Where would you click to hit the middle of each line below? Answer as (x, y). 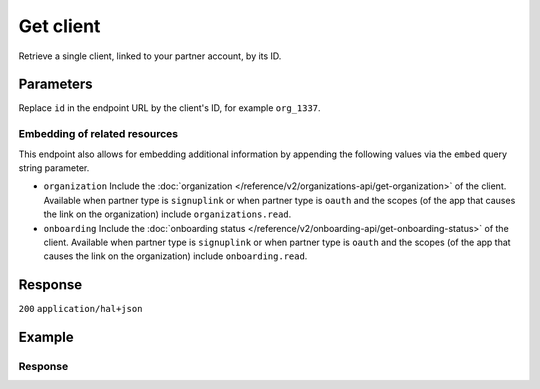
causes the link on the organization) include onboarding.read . (175, 256)
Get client (59, 26)
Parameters (55, 84)
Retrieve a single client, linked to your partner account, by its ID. (150, 56)
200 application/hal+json (80, 309)
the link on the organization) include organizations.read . (167, 214)
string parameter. (54, 167)
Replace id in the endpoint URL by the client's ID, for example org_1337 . (169, 108)
